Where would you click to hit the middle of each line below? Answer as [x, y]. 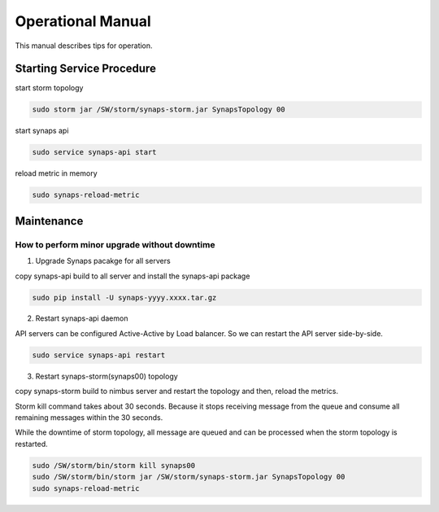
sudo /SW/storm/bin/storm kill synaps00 [113, 465]
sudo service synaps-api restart [99, 355]
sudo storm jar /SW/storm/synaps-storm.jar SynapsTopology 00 [159, 109]
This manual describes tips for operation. [84, 46]
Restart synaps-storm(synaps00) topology [106, 376]
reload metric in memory [56, 173]
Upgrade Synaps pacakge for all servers [103, 261]
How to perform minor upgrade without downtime [115, 244]
